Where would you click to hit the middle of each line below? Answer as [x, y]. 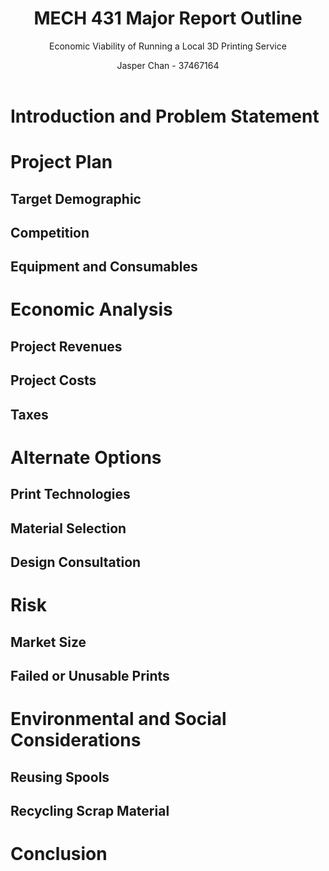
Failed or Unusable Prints [90, 675]
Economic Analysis [91, 309]
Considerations [76, 740]
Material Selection [68, 528]
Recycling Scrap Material [90, 810]
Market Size [48, 642]
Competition [50, 232]
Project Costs [53, 380]
